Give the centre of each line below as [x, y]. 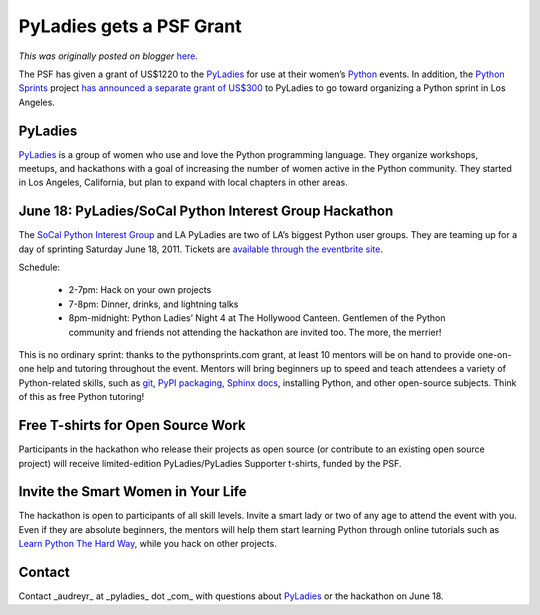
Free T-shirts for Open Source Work [132, 425]
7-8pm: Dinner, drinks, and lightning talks [153, 304]
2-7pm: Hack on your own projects [140, 290]
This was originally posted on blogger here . [108, 56]
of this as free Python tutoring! [81, 397]
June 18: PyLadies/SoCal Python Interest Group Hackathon [206, 211]
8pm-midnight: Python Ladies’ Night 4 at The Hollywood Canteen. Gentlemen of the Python [257, 318]
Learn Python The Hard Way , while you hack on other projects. [147, 544]
